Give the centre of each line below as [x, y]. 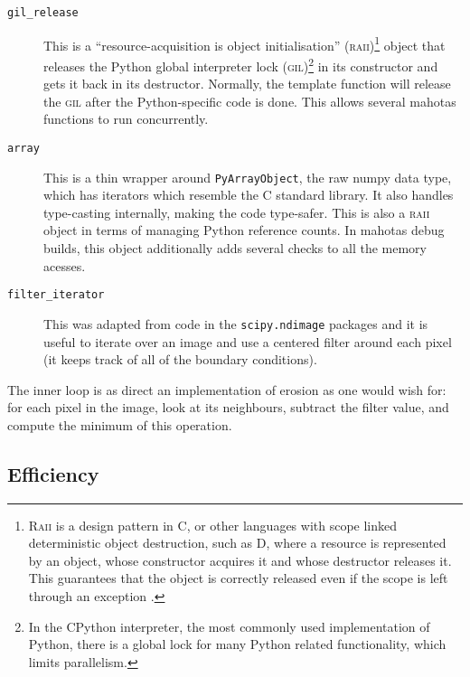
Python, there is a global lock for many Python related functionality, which [237, 644]
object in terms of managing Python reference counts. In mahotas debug [244, 230]
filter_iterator [56, 295]
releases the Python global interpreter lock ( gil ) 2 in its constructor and [241, 64]
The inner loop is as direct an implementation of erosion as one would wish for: [227, 389]
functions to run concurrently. [126, 119]
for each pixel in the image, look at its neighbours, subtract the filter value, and [228, 407]
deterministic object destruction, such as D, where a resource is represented [237, 543]
